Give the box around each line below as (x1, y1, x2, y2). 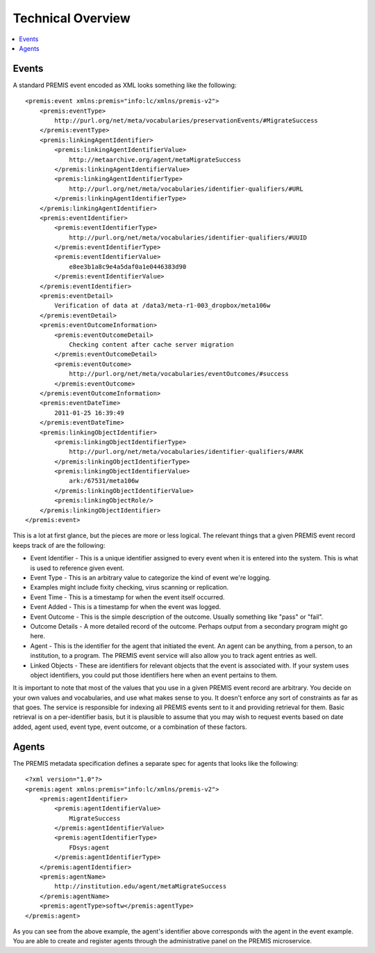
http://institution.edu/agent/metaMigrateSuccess (54, 883, 227, 890)
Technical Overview (12, 10, 131, 26)
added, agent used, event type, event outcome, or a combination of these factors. (12, 723, 247, 731)
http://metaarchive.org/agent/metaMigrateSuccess (69, 155, 242, 164)
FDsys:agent (69, 843, 110, 851)
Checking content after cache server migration (69, 341, 234, 348)
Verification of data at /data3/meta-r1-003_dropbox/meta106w (54, 301, 271, 310)
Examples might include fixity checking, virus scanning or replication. (30, 583, 229, 592)
